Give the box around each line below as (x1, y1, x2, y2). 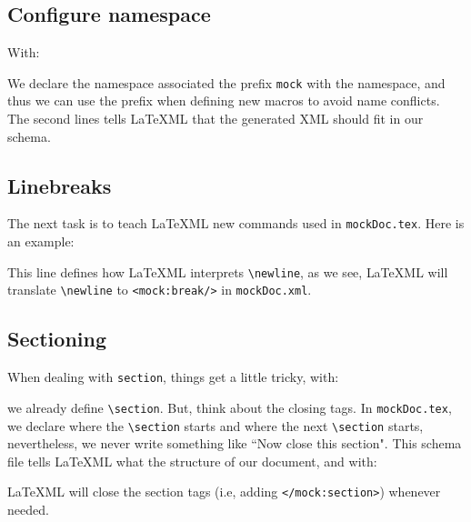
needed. (7, 500, 49, 519)
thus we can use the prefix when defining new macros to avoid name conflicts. (7, 91, 440, 110)
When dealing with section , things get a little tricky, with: (7, 367, 339, 386)
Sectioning (7, 325, 106, 353)
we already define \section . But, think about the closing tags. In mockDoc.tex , (7, 397, 452, 417)
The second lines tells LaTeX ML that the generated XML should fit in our (7, 109, 424, 128)
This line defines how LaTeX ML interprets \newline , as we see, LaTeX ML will (7, 262, 448, 281)
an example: (7, 232, 75, 251)
